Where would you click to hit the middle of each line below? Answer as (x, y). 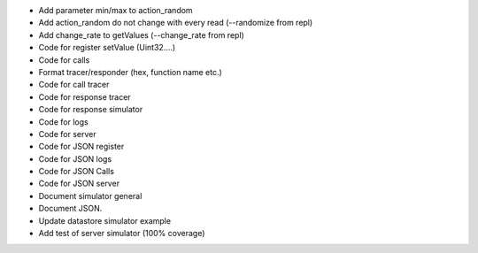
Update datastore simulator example (105, 220)
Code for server (67, 134)
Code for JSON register (81, 147)
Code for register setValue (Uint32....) (107, 48)
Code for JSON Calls (77, 172)
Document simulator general (90, 195)
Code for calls (64, 60)
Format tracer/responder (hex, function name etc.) (131, 72)
